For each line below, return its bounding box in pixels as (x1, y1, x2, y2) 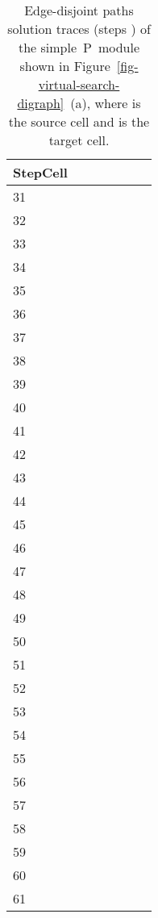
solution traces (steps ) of (7, 19, 151, 38)
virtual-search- (38, 75, 120, 94)
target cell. (48, 131, 110, 149)
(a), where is (70, 94, 141, 112)
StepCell (13, 163, 68, 182)
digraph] (17, 94, 64, 112)
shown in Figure (19, 56, 110, 75)
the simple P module (18, 38, 140, 56)
